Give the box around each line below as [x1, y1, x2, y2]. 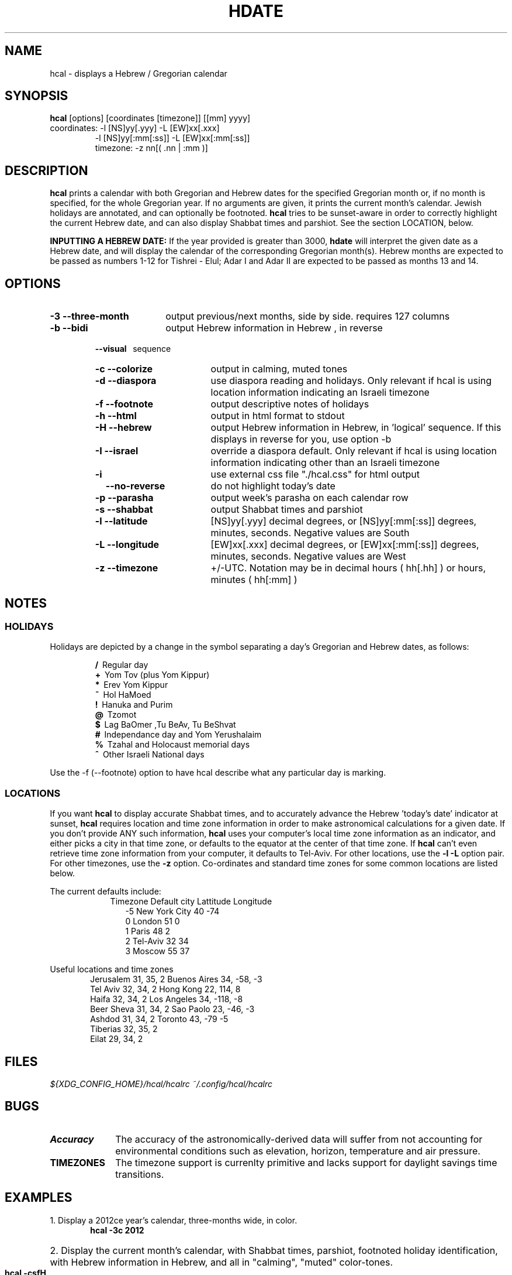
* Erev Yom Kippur [95, 680, 168, 690]
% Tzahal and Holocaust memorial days [95, 739, 250, 750]
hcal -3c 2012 [90, 1225, 144, 1235]
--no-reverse [105, 480, 165, 492]
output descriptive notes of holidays [210, 398, 369, 410]
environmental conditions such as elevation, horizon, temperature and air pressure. [115, 1144, 480, 1157]
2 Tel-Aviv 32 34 [125, 936, 189, 947]
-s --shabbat [95, 503, 153, 516]
